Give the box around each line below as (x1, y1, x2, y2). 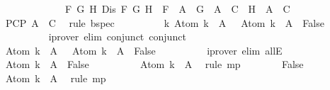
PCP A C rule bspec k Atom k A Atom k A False (5, 15, 324, 30)
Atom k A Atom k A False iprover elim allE (5, 43, 283, 57)
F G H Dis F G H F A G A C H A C (64, 1, 290, 16)
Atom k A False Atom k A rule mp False (5, 57, 304, 72)
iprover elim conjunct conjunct (48, 29, 186, 44)
